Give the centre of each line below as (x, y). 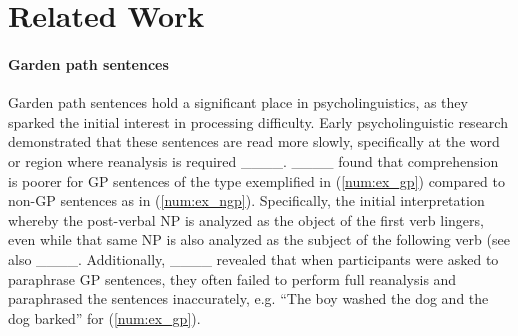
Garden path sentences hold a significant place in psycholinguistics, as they (238, 102)
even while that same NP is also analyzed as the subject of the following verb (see (259, 239)
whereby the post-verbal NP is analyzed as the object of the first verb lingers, (246, 219)
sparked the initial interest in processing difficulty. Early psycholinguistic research (258, 121)
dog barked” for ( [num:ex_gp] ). (104, 317)
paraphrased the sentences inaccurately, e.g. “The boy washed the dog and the (248, 298)
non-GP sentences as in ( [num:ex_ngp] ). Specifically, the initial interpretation (246, 200)
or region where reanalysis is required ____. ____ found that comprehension (253, 160)
